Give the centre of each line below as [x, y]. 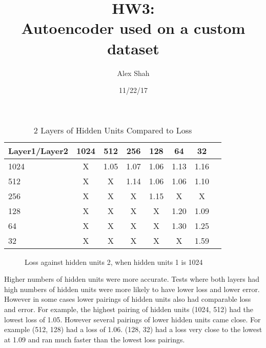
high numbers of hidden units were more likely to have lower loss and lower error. [132, 289]
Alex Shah [133, 73]
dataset [133, 48]
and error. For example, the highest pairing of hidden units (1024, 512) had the [129, 309]
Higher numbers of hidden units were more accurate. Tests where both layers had [132, 279]
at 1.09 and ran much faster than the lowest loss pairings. [95, 339]
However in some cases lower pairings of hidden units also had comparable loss [128, 299]
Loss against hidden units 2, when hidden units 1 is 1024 [114, 262]
